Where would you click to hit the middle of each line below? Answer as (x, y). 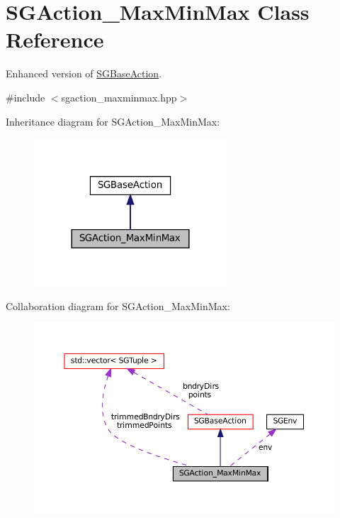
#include (25, 97)
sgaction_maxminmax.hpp (119, 97)
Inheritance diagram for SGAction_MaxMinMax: (113, 121)
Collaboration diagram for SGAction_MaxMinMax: (118, 305)
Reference (55, 39)
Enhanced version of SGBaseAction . (84, 73)
